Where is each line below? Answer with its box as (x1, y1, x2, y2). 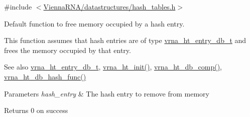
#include (4, 1, 32, 11)
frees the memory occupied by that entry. (4, 44, 131, 55)
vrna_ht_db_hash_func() (4, 71, 86, 81)
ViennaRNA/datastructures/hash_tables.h (43, 1, 176, 11)
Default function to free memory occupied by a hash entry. (4, 18, 185, 28)
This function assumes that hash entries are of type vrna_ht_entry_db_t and (4, 35, 246, 45)
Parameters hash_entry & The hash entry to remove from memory (4, 88, 209, 98)
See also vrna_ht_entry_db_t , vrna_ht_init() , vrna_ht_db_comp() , (4, 61, 222, 72)
